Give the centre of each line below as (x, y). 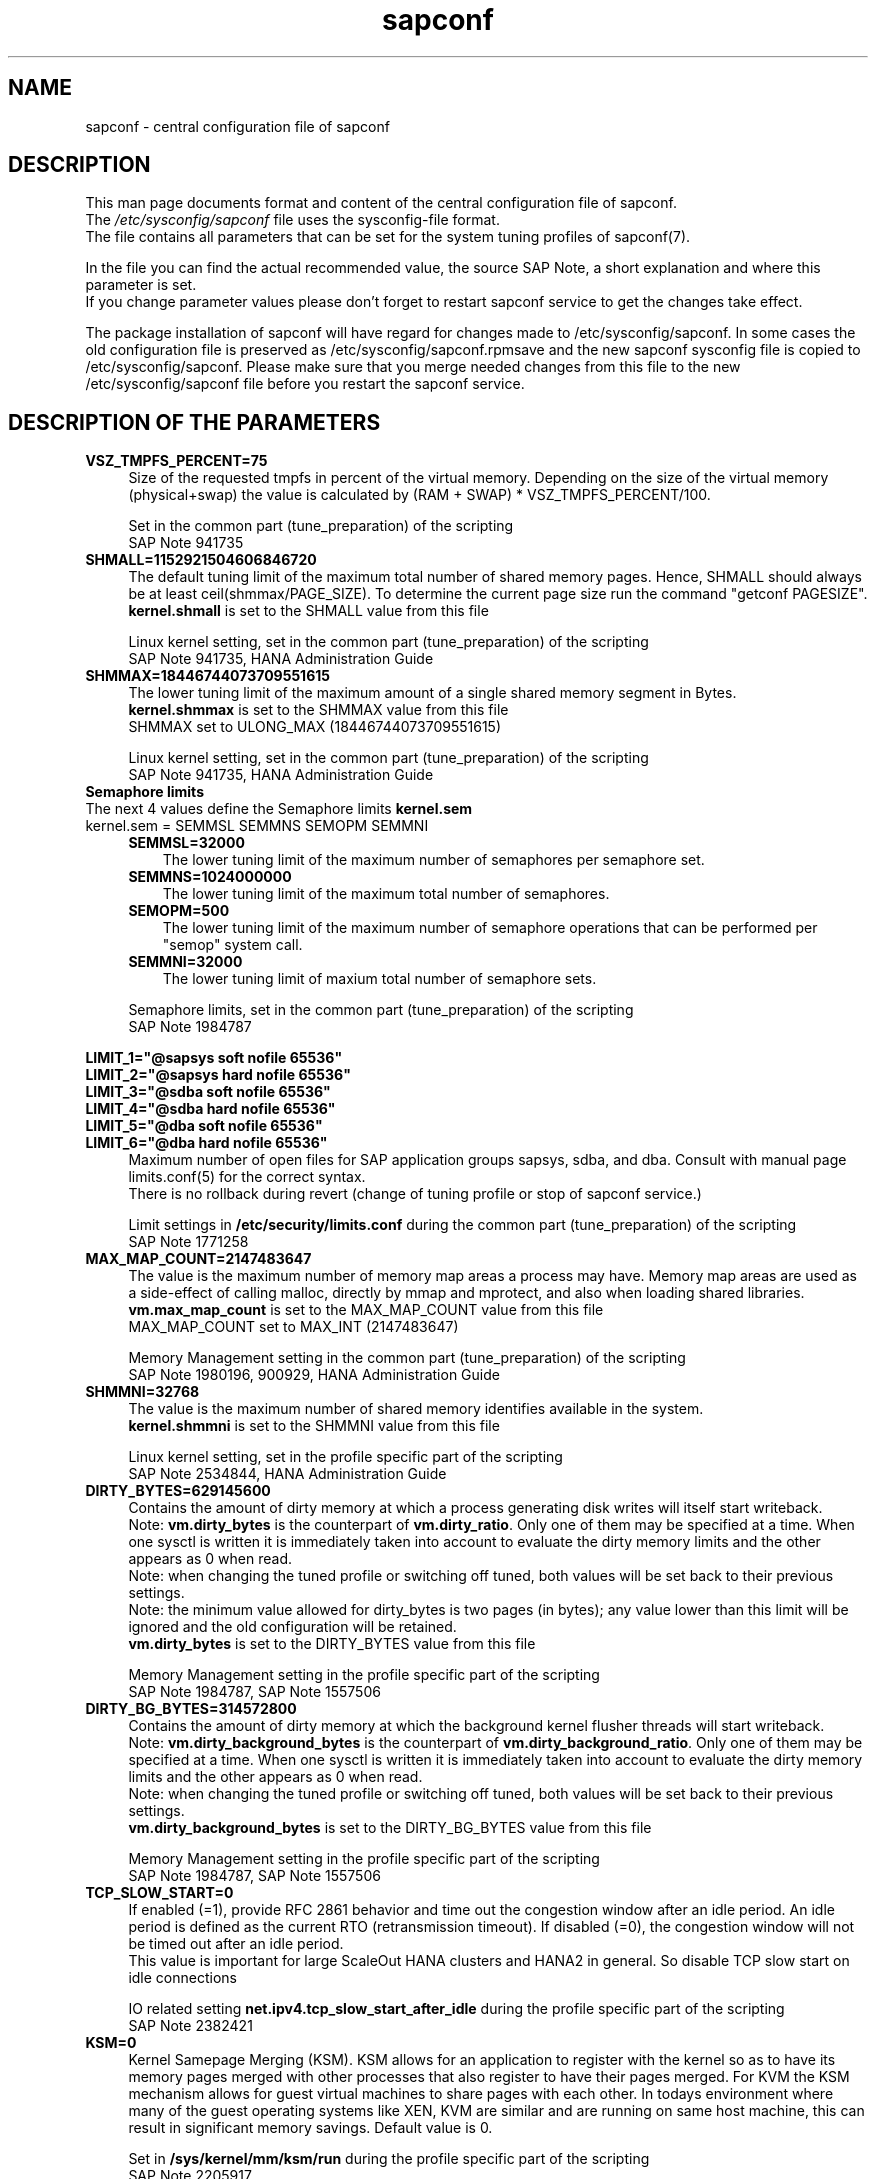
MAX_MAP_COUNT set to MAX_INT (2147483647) (293, 1327)
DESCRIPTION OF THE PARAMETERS (194, 422)
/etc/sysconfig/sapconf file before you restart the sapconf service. (305, 384)
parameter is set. (141, 285)
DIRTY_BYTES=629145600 (178, 1491)
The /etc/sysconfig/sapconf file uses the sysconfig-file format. (292, 220)
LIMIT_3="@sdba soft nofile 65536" (208, 1092)
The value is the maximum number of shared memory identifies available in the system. (416, 1409)
